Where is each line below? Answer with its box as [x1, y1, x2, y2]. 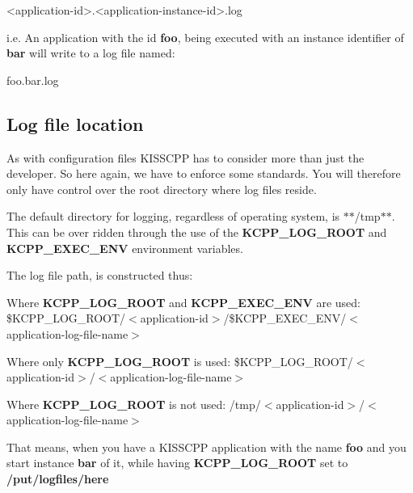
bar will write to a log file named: [6, 44, 175, 61]
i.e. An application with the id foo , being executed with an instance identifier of [6, 28, 404, 45]
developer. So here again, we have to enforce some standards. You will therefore [6, 165, 401, 182]
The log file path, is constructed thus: [6, 267, 193, 284]
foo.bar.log [6, 71, 59, 88]
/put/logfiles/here [6, 470, 109, 487]
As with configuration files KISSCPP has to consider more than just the [6, 149, 365, 166]
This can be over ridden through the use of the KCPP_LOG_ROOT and [6, 223, 387, 240]
